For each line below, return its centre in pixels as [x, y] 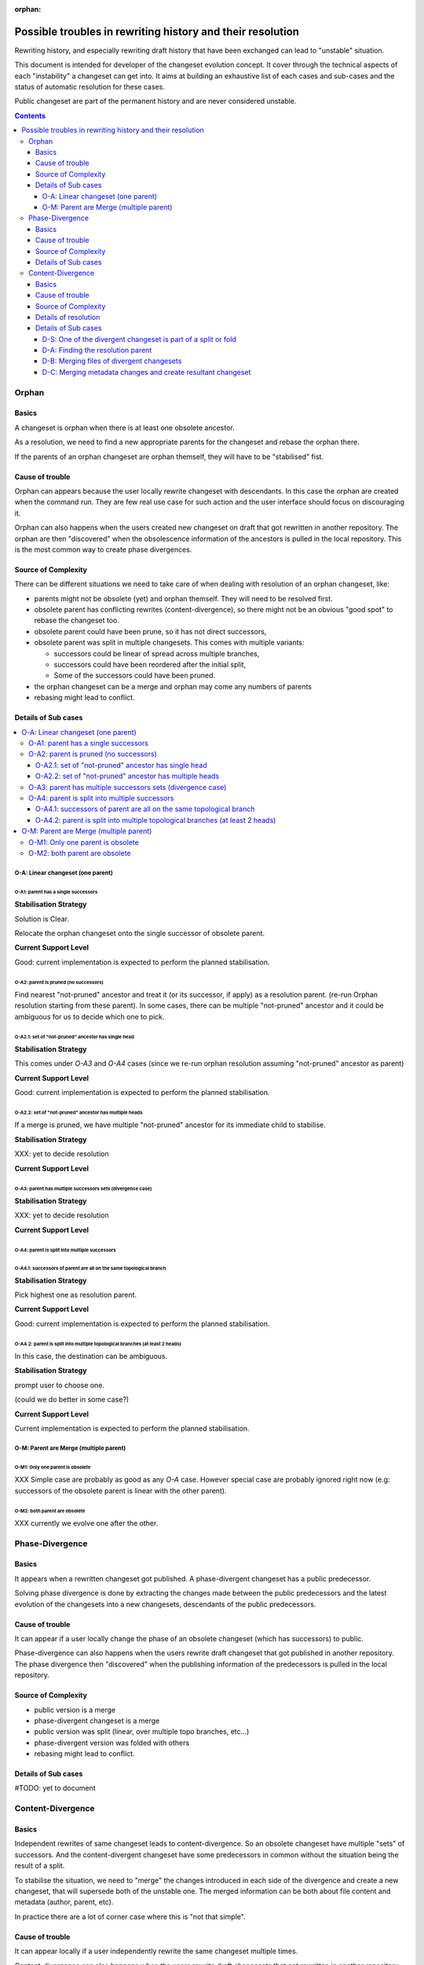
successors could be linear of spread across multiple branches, [157, 653]
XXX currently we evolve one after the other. [86, 1523]
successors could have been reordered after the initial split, [150, 665]
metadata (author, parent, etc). [64, 1902]
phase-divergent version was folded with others [112, 1743]
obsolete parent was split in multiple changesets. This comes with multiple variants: [170, 643]
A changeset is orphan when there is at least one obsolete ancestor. [124, 428]
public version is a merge [75, 1710]
